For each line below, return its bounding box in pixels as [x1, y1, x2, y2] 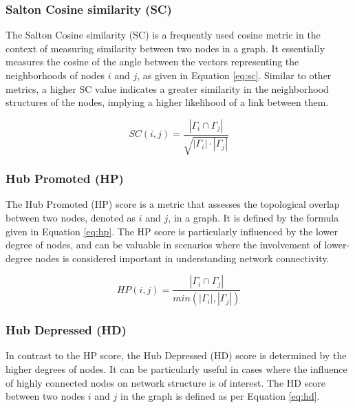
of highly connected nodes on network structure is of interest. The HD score [6, 375, 326, 389]
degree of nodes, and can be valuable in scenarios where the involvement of [6, 237, 321, 252]
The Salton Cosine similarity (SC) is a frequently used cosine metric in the [6, 28, 321, 42]
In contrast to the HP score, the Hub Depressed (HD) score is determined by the [6, 348, 347, 363]
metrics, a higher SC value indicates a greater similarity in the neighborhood [6, 81, 329, 96]
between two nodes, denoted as [6, 211, 136, 225]
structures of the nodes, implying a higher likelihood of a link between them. [6, 95, 329, 109]
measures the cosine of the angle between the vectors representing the [6, 54, 299, 69]
